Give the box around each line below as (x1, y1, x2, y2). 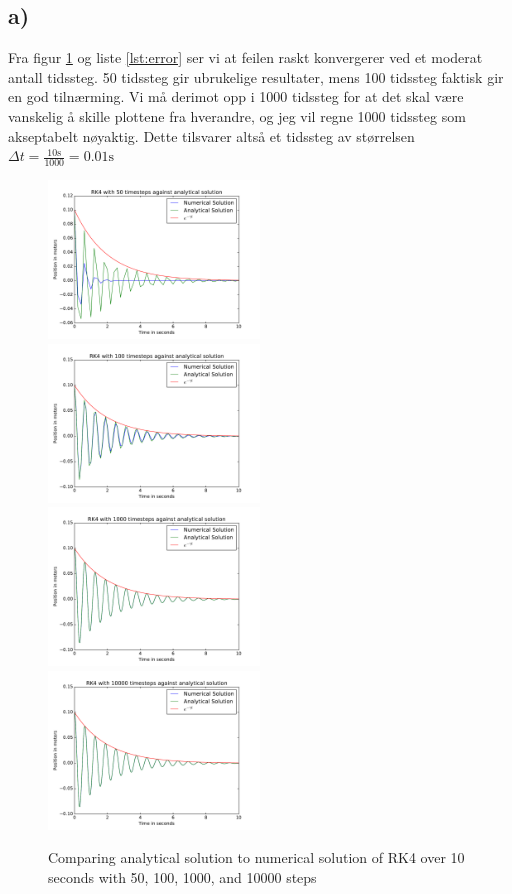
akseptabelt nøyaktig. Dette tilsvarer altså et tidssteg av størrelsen (8, 125, 415, 146)
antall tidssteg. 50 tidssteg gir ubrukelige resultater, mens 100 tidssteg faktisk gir (8, 66, 504, 87)
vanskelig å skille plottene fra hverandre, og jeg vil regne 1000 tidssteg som (8, 105, 466, 126)
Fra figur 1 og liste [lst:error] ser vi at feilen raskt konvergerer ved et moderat (8, 47, 483, 68)
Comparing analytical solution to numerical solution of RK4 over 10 (48, 847, 465, 868)
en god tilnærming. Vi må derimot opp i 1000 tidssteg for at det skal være (8, 86, 464, 107)
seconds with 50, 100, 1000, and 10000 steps (48, 866, 317, 887)
